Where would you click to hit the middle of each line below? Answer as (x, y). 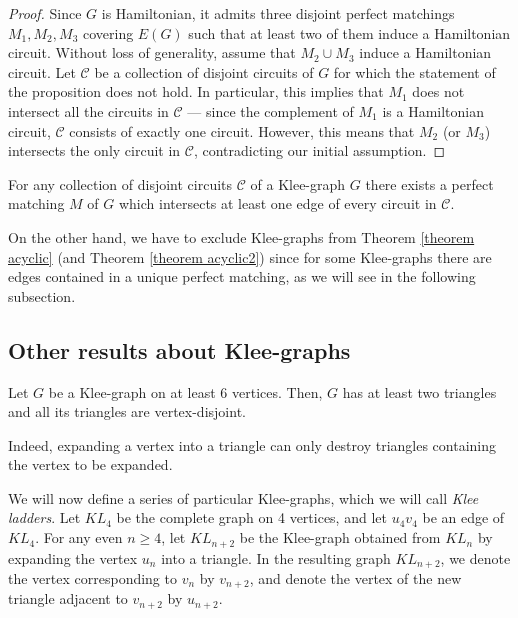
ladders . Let (44, 517)
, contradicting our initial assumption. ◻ (319, 150)
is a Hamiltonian (433, 110)
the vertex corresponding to (92, 577)
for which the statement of (414, 71)
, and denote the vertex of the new (355, 577)
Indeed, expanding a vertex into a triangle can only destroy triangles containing (252, 444)
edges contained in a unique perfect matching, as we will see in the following (242, 276)
